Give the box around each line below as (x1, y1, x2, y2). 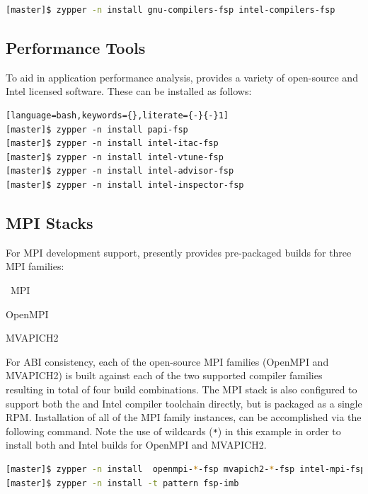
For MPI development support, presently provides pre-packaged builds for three (6, 245, 352, 259)
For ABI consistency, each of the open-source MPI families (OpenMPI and (6, 354, 329, 369)
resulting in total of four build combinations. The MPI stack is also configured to (6, 381, 357, 396)
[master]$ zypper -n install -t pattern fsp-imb (6, 478, 239, 488)
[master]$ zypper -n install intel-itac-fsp (6, 138, 219, 149)
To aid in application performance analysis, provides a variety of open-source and (6, 69, 358, 84)
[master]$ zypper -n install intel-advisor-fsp (6, 166, 234, 176)
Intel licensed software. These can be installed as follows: (6, 84, 252, 99)
